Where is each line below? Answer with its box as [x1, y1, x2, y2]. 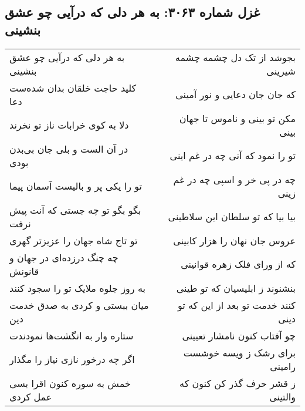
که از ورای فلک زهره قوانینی [181, 257, 296, 271]
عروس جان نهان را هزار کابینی [173, 233, 296, 247]
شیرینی [266, 63, 296, 78]
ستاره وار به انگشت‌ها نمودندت [9, 328, 134, 342]
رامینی [270, 359, 296, 373]
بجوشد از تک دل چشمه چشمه [175, 50, 296, 64]
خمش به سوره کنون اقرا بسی [9, 376, 131, 390]
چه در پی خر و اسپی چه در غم [173, 172, 296, 186]
